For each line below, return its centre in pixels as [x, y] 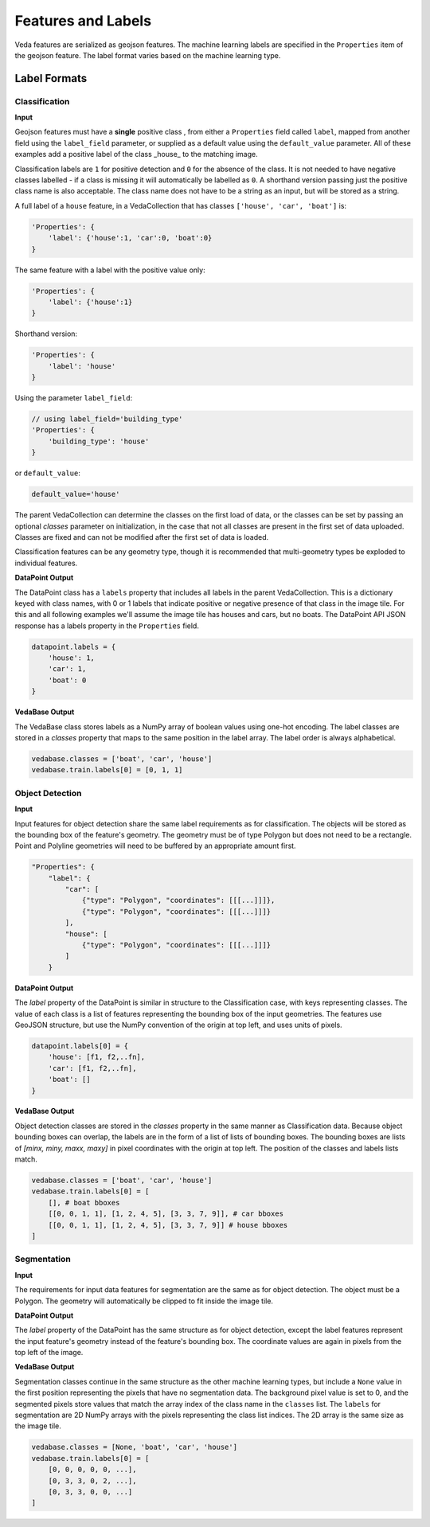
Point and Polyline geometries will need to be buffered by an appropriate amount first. [155, 846]
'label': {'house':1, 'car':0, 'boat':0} [130, 238]
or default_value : [48, 473]
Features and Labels [83, 21]
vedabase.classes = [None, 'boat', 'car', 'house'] [135, 1447]
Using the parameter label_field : [74, 398]
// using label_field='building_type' [107, 419]
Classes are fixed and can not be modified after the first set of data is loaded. [142, 537]
